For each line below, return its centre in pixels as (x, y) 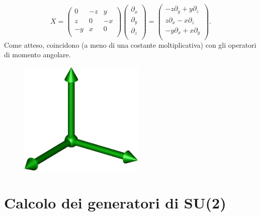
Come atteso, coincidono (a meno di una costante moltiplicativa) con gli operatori (130, 44)
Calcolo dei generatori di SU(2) (115, 203)
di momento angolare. (37, 55)
